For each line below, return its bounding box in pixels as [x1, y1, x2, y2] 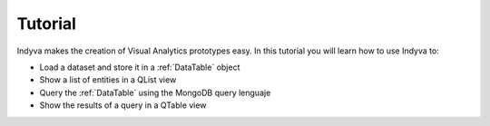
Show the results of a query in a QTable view [39, 100, 207, 111]
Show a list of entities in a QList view [39, 74, 177, 85]
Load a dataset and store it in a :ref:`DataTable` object [39, 62, 240, 73]
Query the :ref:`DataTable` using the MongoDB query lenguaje [39, 87, 271, 98]
